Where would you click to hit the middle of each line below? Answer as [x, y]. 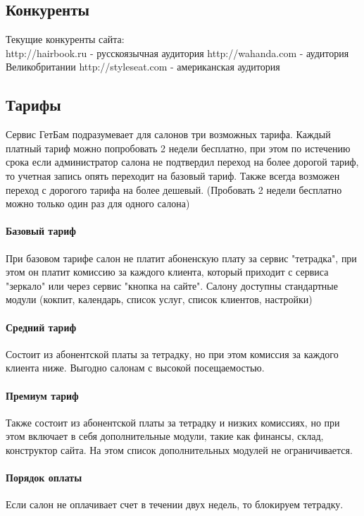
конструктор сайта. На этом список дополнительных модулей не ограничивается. [179, 449]
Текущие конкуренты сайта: [65, 39]
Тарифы [33, 105]
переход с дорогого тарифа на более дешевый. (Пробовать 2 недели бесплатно [174, 189]
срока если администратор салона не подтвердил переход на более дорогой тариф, [182, 162]
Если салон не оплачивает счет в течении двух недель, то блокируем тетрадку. [175, 504]
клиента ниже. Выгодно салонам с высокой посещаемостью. [135, 368]
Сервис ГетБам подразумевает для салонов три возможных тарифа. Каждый [168, 134]
